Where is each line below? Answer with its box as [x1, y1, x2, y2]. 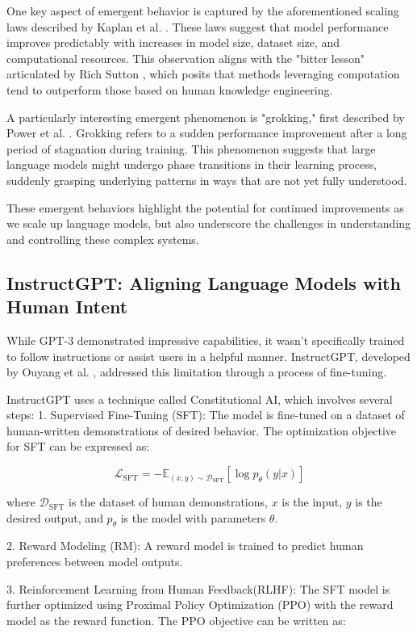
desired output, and [6, 509, 103, 526]
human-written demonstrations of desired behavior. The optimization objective [6, 422, 397, 439]
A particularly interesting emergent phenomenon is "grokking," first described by [6, 108, 405, 125]
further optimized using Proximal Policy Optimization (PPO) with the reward [6, 596, 394, 613]
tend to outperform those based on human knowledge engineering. [6, 81, 333, 98]
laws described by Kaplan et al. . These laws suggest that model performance [6, 18, 389, 35]
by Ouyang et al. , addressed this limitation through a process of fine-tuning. [6, 363, 387, 380]
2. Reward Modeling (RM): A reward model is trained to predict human [6, 537, 364, 554]
